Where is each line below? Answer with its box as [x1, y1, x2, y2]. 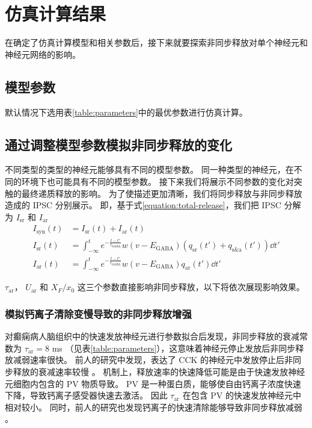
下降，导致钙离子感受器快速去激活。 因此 [5, 389, 168, 402]
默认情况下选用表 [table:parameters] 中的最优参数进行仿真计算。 [5, 105, 248, 118]
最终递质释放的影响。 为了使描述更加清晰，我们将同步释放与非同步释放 [21, 187, 302, 199]
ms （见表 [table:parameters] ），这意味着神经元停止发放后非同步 [52, 341, 296, 354]
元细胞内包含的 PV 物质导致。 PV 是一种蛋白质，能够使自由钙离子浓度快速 [5, 377, 301, 389]
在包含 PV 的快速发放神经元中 [182, 389, 302, 402]
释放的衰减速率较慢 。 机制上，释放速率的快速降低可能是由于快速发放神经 [13, 365, 305, 377]
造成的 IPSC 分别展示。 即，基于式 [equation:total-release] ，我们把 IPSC [5, 199, 281, 211]
